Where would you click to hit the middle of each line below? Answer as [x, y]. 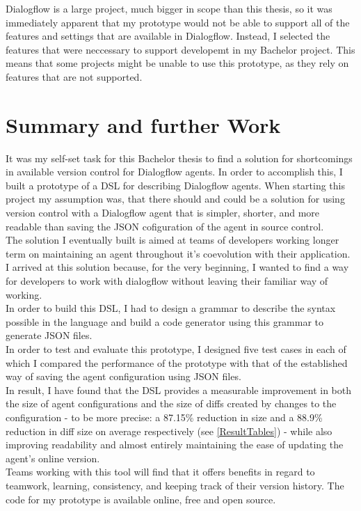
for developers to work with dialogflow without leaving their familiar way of [167, 281]
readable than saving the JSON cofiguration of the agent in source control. [165, 226]
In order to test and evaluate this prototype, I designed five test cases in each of [176, 349]
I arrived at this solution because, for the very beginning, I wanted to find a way [177, 267]
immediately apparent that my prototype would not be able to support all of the [178, 22]
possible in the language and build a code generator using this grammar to [165, 321]
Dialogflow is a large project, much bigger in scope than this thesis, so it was [169, 8]
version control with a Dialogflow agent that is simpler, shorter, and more [163, 213]
